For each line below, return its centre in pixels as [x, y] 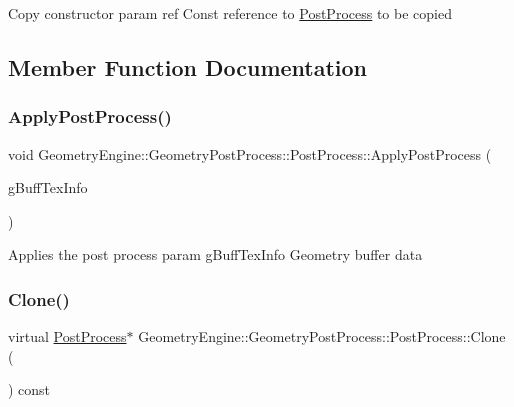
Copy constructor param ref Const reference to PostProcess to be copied [230, 13]
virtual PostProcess [67, 336]
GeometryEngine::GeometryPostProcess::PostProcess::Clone [322, 336]
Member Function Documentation [188, 66]
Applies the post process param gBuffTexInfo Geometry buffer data [215, 254]
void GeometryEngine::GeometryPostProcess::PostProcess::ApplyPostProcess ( [250, 153]
